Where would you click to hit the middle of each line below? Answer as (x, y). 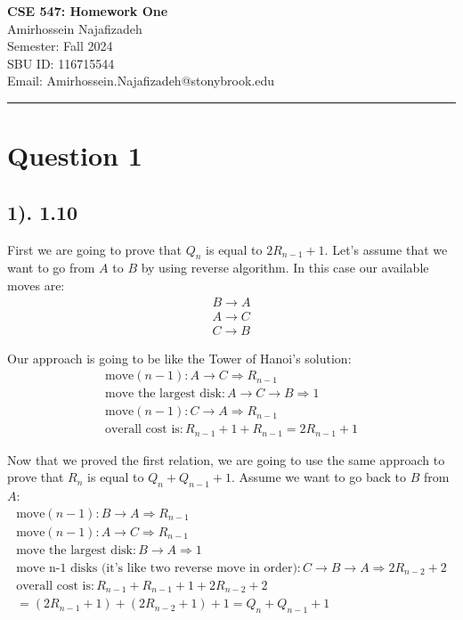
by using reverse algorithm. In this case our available (285, 268)
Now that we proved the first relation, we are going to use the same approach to (226, 459)
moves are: (36, 285)
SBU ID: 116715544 (61, 63)
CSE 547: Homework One (88, 11)
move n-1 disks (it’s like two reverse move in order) (157, 568)
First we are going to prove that (94, 249)
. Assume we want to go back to (319, 477)
